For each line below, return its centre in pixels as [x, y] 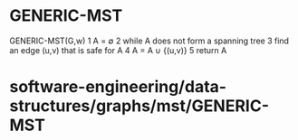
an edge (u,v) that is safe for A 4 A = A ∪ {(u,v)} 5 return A [118, 50]
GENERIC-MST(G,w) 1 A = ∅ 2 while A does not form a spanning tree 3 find [149, 41]
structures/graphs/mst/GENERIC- [139, 106]
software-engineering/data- [118, 87]
